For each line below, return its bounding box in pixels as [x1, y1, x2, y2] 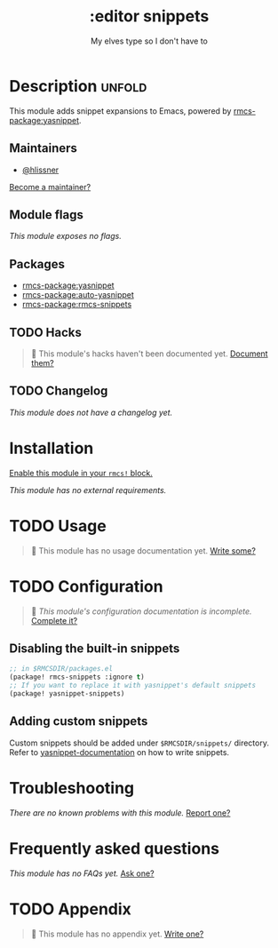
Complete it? [30, 615, 78, 625]
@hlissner [21, 164, 60, 175]
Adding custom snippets [9, 713, 148, 729]
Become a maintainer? [9, 181, 91, 192]
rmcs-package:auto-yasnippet [21, 290, 135, 300]
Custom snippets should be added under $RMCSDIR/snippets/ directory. [9, 737, 269, 748]
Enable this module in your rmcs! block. [9, 467, 154, 478]
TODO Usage [9, 515, 107, 536]
